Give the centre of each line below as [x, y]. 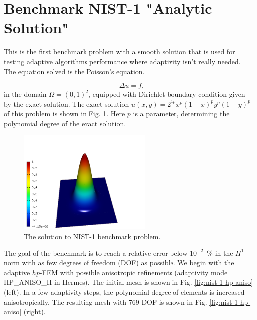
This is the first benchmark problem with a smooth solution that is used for [120, 51]
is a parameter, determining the [181, 114]
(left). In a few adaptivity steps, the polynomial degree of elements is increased [124, 292]
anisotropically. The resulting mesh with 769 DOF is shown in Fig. [106, 301]
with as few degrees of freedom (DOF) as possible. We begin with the [128, 263]
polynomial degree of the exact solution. [65, 123]
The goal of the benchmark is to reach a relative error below [96, 253]
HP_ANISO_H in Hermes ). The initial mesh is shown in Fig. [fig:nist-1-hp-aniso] [128, 282]
